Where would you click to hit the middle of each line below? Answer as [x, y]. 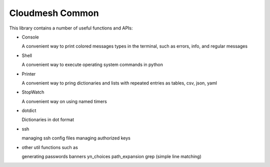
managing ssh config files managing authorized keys [76, 138]
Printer [29, 74]
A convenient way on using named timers [64, 101]
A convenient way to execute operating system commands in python [92, 64]
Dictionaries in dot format [48, 119]
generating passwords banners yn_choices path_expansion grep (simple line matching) [112, 156]
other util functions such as [50, 147]
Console [30, 37]
